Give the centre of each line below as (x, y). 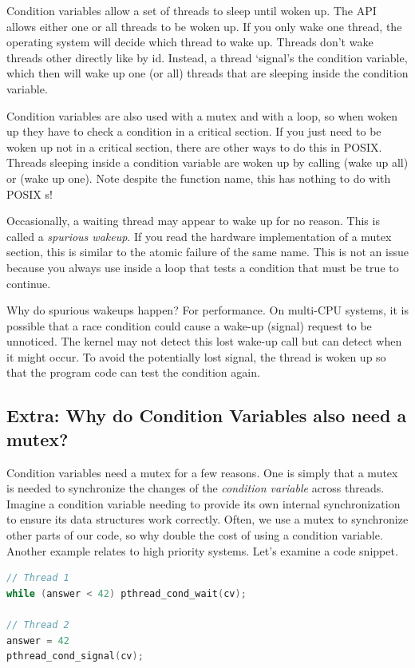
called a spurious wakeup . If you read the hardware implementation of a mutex (199, 236)
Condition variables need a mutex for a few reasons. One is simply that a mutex (202, 472)
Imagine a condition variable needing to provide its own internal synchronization (204, 503)
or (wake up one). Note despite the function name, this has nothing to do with (199, 178)
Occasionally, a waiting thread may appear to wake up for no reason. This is (193, 221)
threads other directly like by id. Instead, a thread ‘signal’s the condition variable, (207, 57)
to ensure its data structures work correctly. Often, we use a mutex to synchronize (207, 519)
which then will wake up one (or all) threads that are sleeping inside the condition (207, 73)
